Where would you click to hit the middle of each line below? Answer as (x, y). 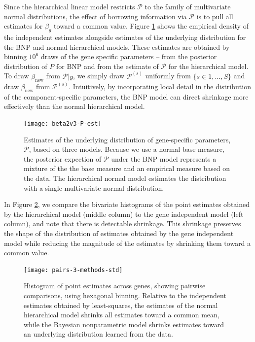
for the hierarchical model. (208, 66)
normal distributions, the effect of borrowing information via (95, 16)
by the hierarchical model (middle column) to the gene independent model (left (124, 214)
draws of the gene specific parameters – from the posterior (129, 56)
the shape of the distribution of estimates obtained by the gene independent (119, 233)
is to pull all (215, 16)
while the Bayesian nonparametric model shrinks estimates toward (124, 324)
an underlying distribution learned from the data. (98, 334)
